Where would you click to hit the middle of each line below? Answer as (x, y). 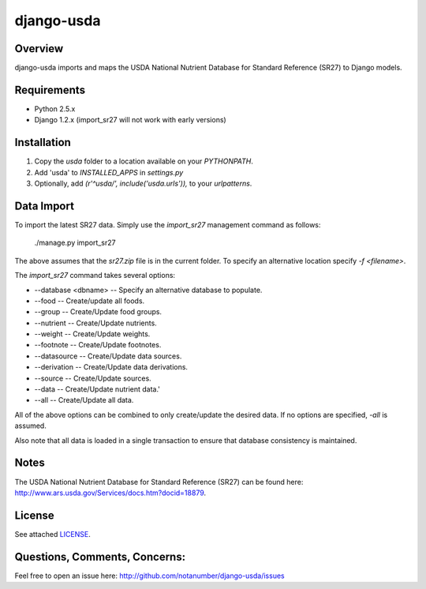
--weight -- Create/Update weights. (92, 334)
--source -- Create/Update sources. (93, 378)
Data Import (45, 206)
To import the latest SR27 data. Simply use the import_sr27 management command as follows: (168, 224)
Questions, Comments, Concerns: (100, 557)
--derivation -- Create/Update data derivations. (111, 367)
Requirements (50, 90)
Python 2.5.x (55, 109)
